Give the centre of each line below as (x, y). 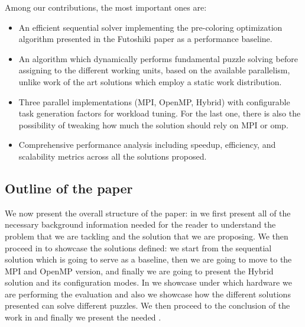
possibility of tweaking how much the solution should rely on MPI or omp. (153, 124)
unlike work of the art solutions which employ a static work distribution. (150, 81)
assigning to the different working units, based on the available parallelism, (154, 70)
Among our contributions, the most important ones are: (106, 7)
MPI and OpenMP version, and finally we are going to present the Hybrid (139, 271)
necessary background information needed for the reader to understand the (140, 224)
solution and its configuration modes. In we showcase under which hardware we (148, 282)
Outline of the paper (69, 188)
